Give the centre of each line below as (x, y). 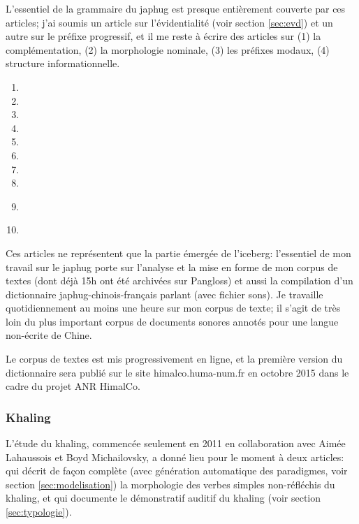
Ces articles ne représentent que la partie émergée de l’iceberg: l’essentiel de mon (178, 253)
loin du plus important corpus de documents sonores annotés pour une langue (172, 321)
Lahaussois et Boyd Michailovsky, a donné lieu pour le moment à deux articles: (175, 457)
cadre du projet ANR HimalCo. (73, 386)
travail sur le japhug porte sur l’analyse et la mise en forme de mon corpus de (172, 267)
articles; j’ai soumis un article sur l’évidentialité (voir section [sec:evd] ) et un (169, 22)
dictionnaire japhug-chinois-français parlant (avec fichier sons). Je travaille (164, 294)
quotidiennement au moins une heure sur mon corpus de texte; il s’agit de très (173, 308)
